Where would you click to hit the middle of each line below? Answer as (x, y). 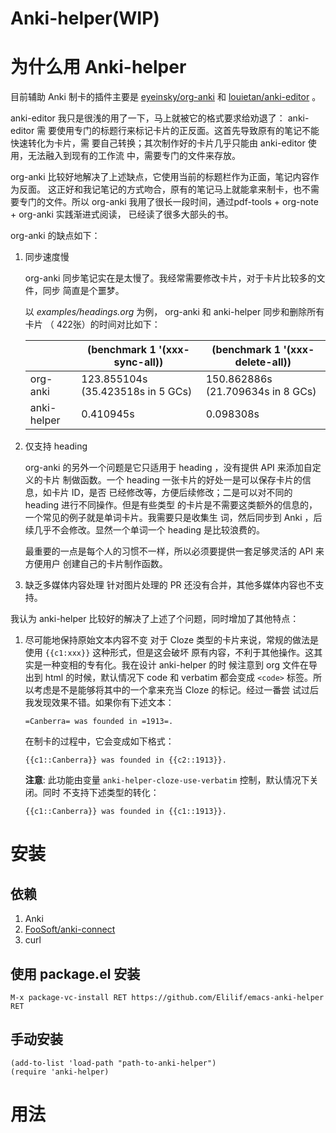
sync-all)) (138, 362)
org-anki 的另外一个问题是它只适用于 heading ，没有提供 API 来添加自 (168, 468)
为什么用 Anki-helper (98, 67)
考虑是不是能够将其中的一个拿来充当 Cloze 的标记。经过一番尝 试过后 (176, 690)
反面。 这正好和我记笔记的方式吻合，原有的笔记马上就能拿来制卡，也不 (164, 189)
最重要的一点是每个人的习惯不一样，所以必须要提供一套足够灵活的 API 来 (174, 551)
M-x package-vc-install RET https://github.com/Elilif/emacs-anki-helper (167, 997)
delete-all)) (263, 362)
